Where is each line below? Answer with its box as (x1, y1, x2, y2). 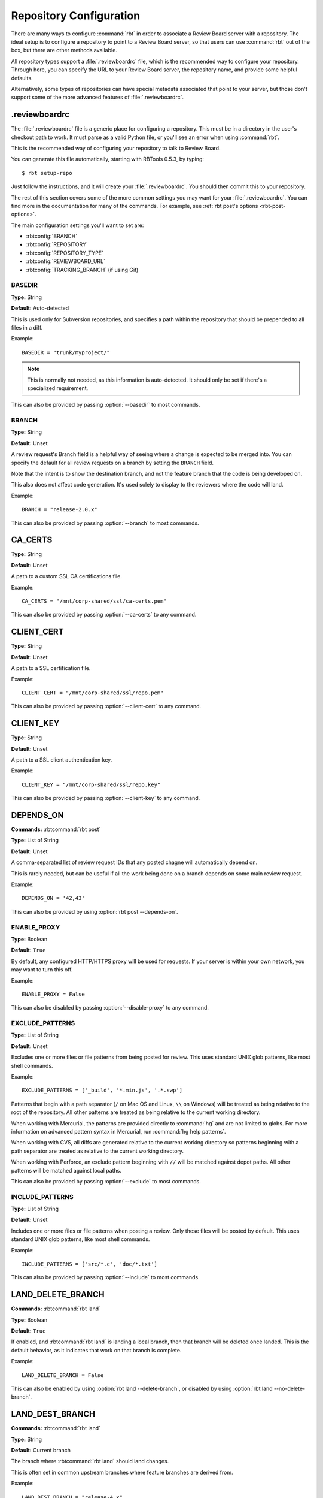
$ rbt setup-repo (22, 170, 72, 176)
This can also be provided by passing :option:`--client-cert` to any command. (11, 703, 202, 710)
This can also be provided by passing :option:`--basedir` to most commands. (11, 401, 200, 409)
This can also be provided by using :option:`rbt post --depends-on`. (11, 908, 178, 915)
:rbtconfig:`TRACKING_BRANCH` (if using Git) (26, 266, 139, 273)
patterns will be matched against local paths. (11, 1167, 122, 1174)
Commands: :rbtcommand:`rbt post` (11, 826, 101, 833)
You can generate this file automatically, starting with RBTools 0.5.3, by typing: (11, 156, 205, 163)
